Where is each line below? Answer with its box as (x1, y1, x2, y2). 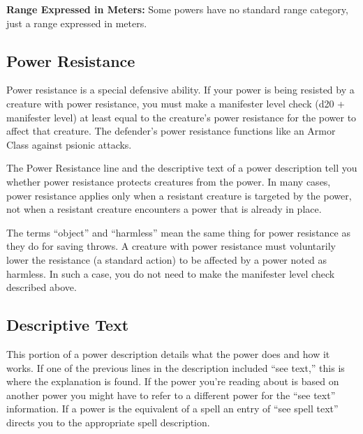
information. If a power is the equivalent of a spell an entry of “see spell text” (6, 401, 339, 416)
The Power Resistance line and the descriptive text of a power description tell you (6, 160, 357, 175)
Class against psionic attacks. (6, 137, 132, 151)
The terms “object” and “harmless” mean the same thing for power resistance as (6, 225, 350, 239)
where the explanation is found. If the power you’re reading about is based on (6, 374, 339, 389)
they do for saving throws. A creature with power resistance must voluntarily (6, 239, 336, 253)
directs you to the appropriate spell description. (6, 414, 210, 429)
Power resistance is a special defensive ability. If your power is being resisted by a (6, 82, 355, 97)
